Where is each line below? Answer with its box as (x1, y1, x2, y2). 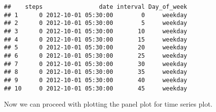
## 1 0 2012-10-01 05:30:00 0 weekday (4, 11, 187, 19)
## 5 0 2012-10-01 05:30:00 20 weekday (4, 44, 187, 51)
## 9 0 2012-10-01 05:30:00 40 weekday (4, 76, 187, 84)
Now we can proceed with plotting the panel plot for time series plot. (4, 99, 213, 109)
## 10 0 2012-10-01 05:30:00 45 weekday (4, 85, 187, 92)
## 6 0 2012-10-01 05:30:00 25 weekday (4, 52, 187, 59)
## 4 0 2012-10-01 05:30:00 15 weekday (4, 36, 187, 43)
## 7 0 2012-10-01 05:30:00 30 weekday (4, 60, 187, 67)
